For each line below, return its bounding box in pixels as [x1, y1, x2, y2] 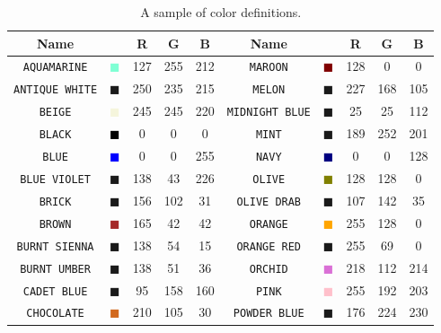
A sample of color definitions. [140, 3, 302, 21]
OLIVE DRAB [236, 195, 302, 208]
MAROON [249, 61, 288, 74]
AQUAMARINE [22, 61, 88, 74]
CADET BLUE [22, 285, 88, 298]
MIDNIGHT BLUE [226, 106, 311, 119]
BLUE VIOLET [20, 172, 91, 186]
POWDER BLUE [233, 307, 304, 320]
